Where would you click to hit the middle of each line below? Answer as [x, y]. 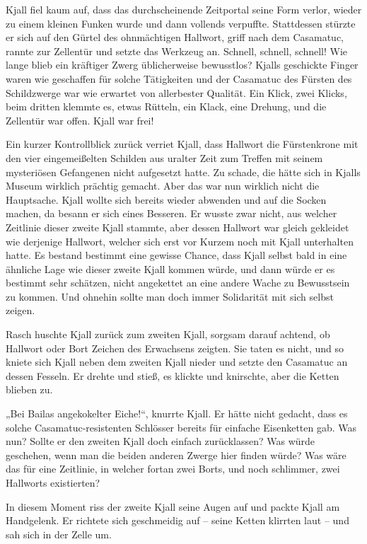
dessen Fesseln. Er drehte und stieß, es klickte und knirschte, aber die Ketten [173, 375]
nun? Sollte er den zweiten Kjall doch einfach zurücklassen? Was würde [161, 441]
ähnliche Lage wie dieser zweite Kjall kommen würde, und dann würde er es [170, 268]
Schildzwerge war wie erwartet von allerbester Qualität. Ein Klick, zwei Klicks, [176, 92]
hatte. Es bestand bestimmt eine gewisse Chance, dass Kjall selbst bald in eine [176, 255]
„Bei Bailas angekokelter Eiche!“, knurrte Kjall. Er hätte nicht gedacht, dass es [177, 413]
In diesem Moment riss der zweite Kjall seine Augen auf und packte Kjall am [173, 506]
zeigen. [21, 310]
